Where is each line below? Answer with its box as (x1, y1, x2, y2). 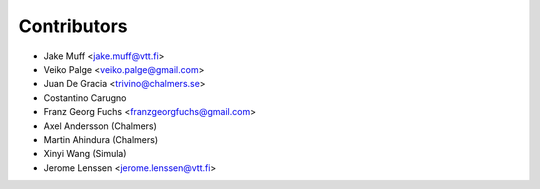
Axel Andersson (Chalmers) (43, 120, 157, 132)
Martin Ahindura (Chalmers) (43, 133, 159, 145)
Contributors (18, 15, 129, 37)
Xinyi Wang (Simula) (43, 148, 127, 160)
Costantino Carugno (43, 91, 127, 104)
